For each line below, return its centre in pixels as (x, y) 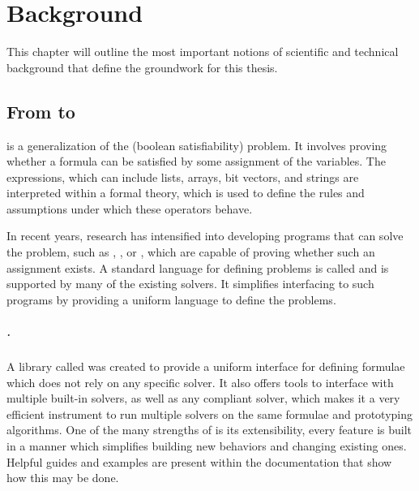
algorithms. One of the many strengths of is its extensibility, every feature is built (209, 430)
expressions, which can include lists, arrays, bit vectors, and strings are (183, 177)
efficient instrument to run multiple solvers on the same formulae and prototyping (210, 413)
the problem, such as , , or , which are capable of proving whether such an (191, 252)
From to (41, 111)
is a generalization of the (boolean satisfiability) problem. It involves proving (197, 145)
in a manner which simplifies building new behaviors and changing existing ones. (207, 445)
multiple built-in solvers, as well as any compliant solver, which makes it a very (203, 398)
